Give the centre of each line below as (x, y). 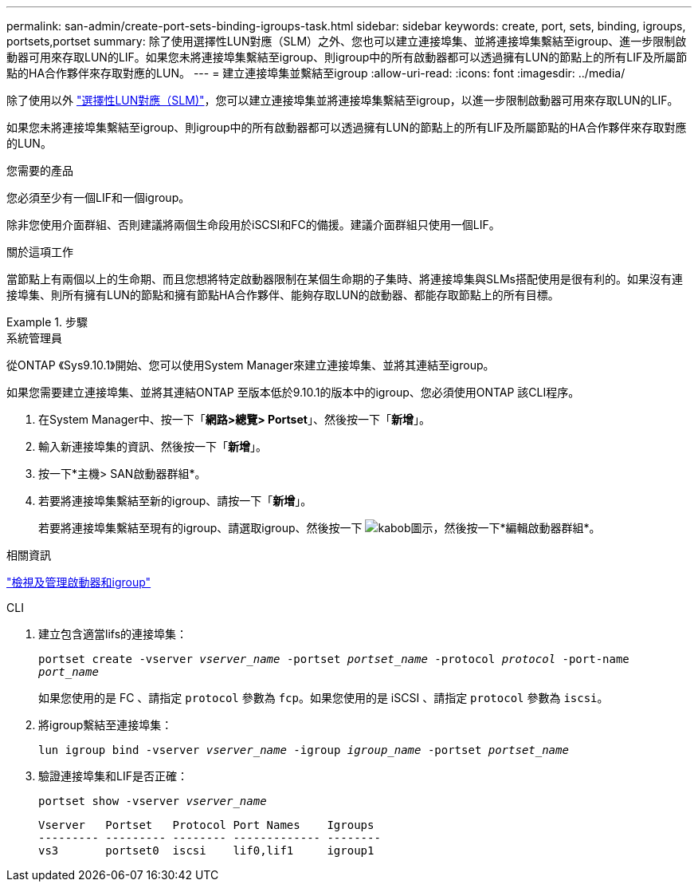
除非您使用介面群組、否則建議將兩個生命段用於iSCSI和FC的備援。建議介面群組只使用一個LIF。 (253, 225)
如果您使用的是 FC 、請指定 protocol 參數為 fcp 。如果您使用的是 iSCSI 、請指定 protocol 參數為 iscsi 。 (324, 698)
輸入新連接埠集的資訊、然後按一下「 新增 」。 (153, 446)
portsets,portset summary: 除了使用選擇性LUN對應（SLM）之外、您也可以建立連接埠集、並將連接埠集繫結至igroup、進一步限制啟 (347, 41)
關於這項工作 (40, 252)
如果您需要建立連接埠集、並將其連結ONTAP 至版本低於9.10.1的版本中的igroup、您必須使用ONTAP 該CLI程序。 (293, 392)
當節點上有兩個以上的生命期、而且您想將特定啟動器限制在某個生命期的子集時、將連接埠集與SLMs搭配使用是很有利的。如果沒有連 (345, 279)
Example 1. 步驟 (47, 322)
